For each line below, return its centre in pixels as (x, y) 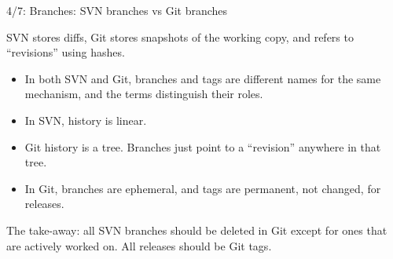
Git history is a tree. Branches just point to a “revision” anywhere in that (203, 146)
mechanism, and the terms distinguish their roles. (144, 94)
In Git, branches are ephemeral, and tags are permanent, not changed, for (203, 188)
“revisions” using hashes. (66, 52)
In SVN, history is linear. (86, 120)
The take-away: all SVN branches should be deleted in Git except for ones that (197, 230)
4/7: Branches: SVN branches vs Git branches (117, 10)
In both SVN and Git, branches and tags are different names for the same (203, 78)
